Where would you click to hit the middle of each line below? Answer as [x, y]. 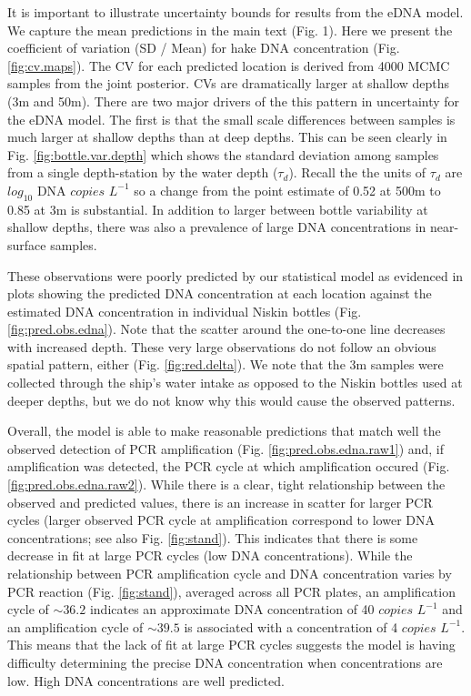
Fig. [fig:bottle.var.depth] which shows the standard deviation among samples [223, 154]
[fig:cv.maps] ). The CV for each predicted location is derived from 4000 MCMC [229, 65]
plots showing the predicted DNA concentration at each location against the [220, 293]
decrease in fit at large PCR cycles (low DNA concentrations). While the [210, 555]
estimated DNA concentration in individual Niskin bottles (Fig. [185, 311]
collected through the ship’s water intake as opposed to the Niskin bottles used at [235, 383]
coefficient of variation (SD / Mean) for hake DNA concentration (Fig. [204, 48]
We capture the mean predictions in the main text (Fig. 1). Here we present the [230, 30]
